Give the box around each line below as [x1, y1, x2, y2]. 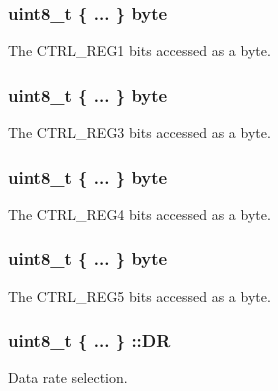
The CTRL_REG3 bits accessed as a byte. [8, 122, 271, 143]
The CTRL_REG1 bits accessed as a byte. [8, 40, 271, 61]
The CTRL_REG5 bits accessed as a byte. [8, 285, 271, 306]
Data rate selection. [8, 367, 128, 388]
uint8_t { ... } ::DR [8, 328, 171, 353]
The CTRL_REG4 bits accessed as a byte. [8, 203, 271, 224]
